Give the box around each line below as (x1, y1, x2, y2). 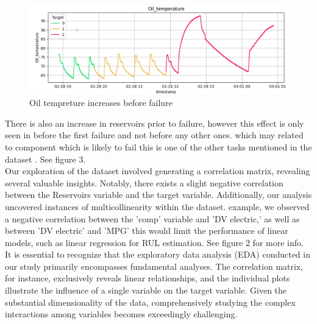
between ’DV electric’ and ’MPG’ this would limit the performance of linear (5, 224, 288, 237)
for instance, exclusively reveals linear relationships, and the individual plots (5, 272, 290, 284)
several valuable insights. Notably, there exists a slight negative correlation (5, 176, 283, 189)
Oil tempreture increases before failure (29, 96, 173, 109)
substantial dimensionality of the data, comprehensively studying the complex (5, 295, 296, 308)
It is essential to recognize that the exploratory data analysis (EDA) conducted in (5, 248, 310, 261)
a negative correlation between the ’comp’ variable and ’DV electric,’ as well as (5, 212, 300, 225)
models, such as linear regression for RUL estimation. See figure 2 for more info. (5, 236, 304, 248)
